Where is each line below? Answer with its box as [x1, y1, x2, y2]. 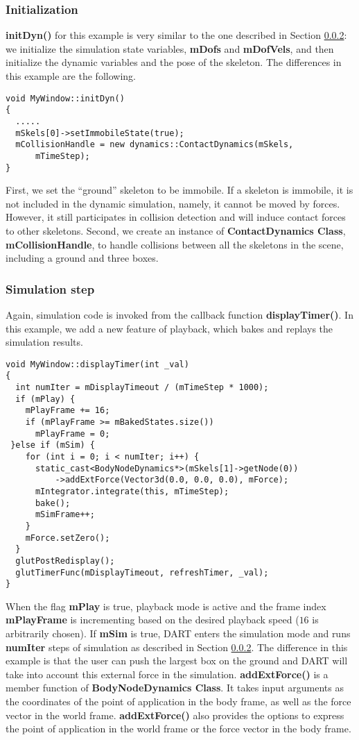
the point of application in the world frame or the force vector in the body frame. [6, 721, 351, 736]
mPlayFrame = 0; [35, 428, 110, 439]
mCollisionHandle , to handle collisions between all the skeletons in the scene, [6, 237, 344, 251]
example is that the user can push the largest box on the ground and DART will [6, 653, 348, 668]
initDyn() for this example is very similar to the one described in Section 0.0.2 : [6, 28, 347, 42]
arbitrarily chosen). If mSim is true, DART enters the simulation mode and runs [6, 626, 351, 641]
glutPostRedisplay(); [15, 555, 115, 566]
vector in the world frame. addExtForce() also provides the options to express [6, 707, 344, 722]
